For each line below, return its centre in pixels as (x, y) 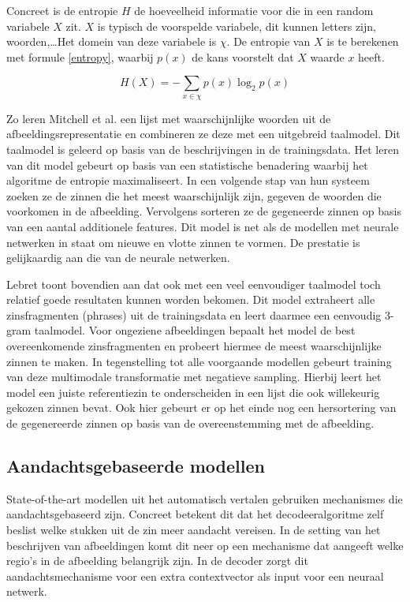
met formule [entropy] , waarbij (80, 56)
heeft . (371, 56)
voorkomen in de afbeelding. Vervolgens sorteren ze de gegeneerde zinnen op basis (204, 211)
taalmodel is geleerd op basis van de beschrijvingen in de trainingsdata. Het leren (203, 149)
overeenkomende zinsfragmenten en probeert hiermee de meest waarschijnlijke (194, 346)
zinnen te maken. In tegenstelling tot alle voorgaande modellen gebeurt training (199, 361)
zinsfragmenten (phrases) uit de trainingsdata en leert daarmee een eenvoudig (194, 314)
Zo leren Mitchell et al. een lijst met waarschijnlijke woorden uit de (169, 118)
